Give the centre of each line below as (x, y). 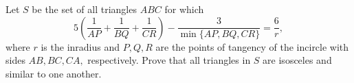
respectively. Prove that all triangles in (169, 60)
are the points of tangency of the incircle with (252, 46)
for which (184, 9)
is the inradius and (80, 46)
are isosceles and (297, 60)
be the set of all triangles (84, 9)
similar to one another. (54, 73)
